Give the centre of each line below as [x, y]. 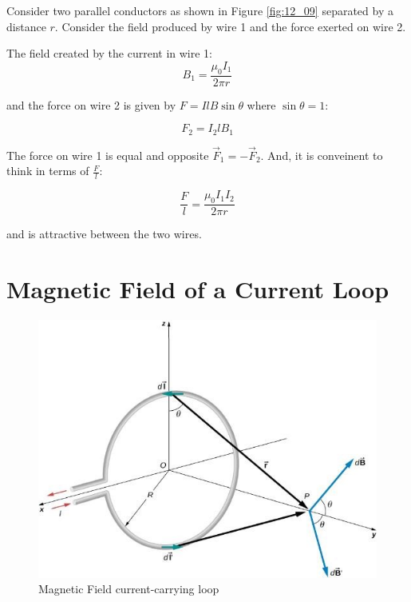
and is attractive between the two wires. [104, 234]
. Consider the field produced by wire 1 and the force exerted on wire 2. [230, 26]
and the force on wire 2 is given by [91, 104]
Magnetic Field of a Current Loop [198, 288]
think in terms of [48, 171]
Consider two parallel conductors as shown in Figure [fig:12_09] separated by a [200, 10]
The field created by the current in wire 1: [109, 53]
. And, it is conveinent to [322, 155]
